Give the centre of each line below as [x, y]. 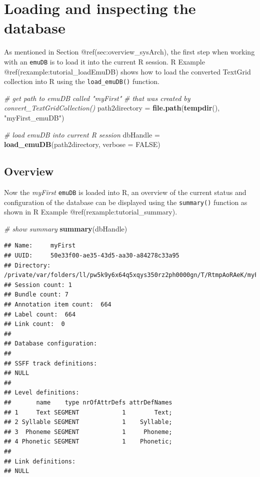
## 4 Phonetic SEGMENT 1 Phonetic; [88, 442]
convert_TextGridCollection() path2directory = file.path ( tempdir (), [112, 108]
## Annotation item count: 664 [58, 305]
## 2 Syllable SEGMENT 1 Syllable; [88, 422]
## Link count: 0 [34, 324]
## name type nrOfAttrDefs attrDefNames [88, 402]
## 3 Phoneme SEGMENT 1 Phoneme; [88, 432]
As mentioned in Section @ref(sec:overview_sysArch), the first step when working [129, 52]
